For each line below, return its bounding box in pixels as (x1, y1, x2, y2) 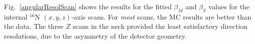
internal (4, 11, 28, 22)
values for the (208, 1, 250, 11)
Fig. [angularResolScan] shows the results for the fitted (4, 1, 172, 11)
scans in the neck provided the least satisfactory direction (72, 21, 248, 31)
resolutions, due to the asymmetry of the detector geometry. (4, 30, 187, 41)
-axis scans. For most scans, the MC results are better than (71, 11, 252, 22)
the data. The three (4, 21, 64, 31)
